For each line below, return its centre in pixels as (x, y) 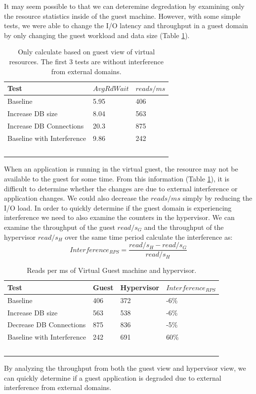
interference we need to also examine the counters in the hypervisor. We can (119, 217)
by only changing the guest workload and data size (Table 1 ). (97, 35)
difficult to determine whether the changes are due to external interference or (121, 188)
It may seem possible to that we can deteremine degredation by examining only (124, 6)
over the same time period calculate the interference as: (149, 237)
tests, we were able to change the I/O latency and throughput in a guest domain (126, 25)
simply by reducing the (217, 198)
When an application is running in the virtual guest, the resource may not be (121, 169)
